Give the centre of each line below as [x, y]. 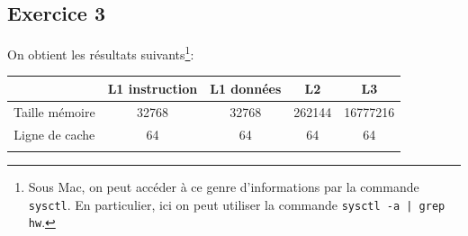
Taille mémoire [54, 111]
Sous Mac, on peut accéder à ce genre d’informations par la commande [224, 186]
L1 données [246, 88]
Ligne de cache [54, 134]
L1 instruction [153, 88]
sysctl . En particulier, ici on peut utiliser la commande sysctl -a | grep [237, 204]
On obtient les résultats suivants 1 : [101, 53]
